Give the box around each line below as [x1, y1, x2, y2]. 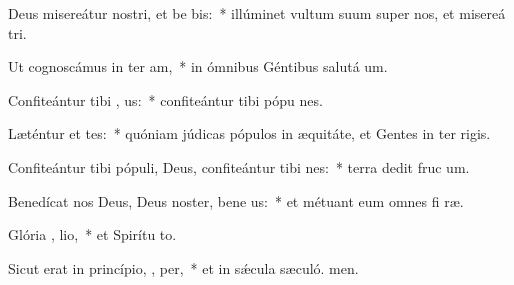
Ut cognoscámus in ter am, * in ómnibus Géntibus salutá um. [8, 56, 388, 77]
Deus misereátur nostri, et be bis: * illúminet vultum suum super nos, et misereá [8, 3, 506, 23]
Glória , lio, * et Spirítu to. [8, 224, 177, 245]
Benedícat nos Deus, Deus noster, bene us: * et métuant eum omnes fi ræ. [8, 190, 464, 211]
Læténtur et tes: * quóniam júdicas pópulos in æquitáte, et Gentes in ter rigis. [8, 123, 491, 144]
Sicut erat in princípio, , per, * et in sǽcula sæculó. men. [8, 257, 359, 278]
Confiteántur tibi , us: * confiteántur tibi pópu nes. [8, 89, 323, 110]
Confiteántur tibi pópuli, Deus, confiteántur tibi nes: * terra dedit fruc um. [8, 156, 470, 177]
